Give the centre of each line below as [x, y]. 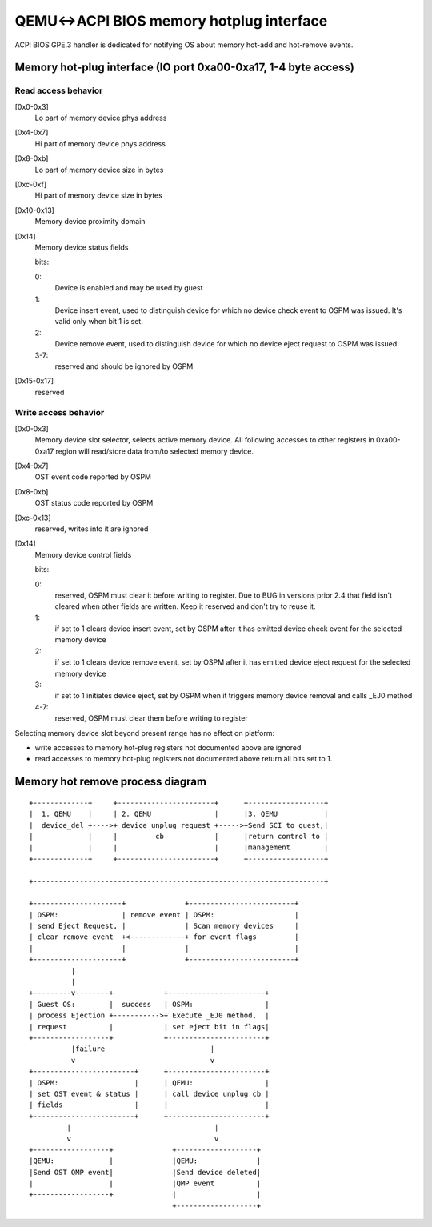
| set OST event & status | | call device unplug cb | [149, 1093]
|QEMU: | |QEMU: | [145, 1161]
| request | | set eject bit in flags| [149, 1027]
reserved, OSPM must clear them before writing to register [151, 718]
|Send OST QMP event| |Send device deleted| [145, 1172]
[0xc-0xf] [31, 185]
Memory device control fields [83, 554]
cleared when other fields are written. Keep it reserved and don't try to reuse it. [185, 606]
